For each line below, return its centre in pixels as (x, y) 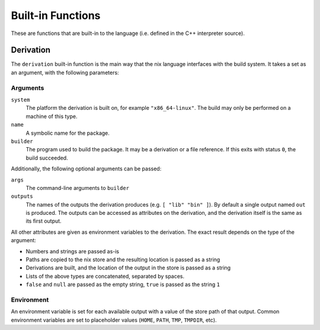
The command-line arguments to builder (78, 188)
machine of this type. (52, 116)
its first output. (44, 221)
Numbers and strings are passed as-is (73, 251)
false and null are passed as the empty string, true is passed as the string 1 (123, 284)
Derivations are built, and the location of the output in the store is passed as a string (128, 268)
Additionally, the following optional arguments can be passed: (86, 169)
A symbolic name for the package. (68, 133)
